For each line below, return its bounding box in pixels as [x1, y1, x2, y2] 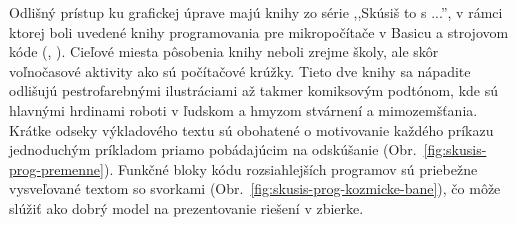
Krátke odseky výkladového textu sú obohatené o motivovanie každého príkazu [9, 119, 494, 140]
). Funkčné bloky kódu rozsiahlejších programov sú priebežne [103, 158, 478, 179]
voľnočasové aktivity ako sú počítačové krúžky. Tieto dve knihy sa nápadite [9, 60, 471, 81]
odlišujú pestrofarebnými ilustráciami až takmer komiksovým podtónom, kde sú [9, 80, 499, 101]
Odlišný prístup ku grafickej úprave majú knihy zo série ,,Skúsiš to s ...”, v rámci [9, 2, 503, 22]
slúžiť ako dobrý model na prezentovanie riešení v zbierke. [9, 197, 364, 218]
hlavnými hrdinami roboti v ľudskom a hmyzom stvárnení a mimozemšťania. [9, 99, 478, 120]
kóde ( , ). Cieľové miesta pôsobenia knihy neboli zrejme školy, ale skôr [9, 41, 439, 62]
